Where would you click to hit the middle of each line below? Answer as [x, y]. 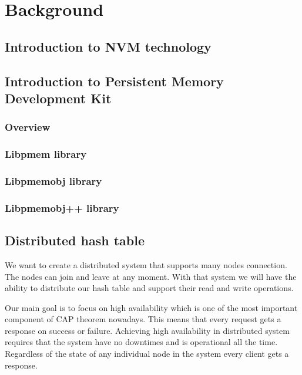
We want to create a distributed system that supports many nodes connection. [146, 264]
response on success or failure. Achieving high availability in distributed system [147, 330]
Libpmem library [46, 154]
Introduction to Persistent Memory [114, 81]
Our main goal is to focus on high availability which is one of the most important [151, 307]
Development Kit [58, 98]
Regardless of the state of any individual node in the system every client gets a [147, 354]
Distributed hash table [75, 240]
